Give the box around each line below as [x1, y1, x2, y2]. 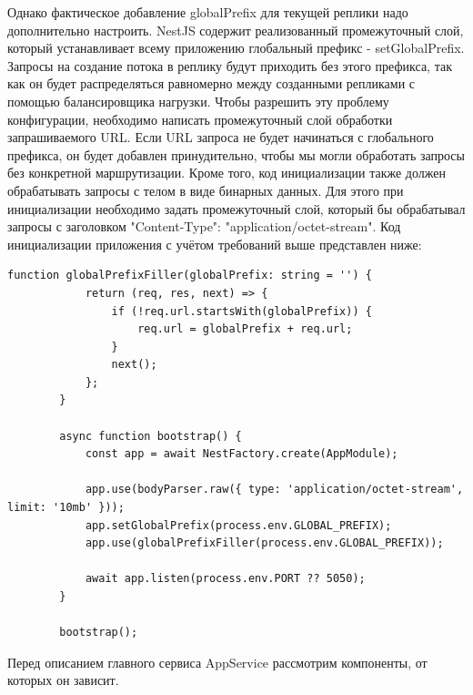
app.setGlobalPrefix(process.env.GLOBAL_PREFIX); [85, 518, 392, 532]
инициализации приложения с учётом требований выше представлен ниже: [7, 234, 422, 253]
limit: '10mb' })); [7, 501, 125, 515]
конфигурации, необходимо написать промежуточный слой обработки [7, 109, 393, 128]
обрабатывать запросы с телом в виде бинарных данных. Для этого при [7, 180, 404, 199]
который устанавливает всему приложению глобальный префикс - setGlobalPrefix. [7, 38, 465, 57]
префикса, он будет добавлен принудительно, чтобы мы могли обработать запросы [7, 145, 465, 164]
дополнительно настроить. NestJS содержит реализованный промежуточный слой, [7, 20, 464, 39]
